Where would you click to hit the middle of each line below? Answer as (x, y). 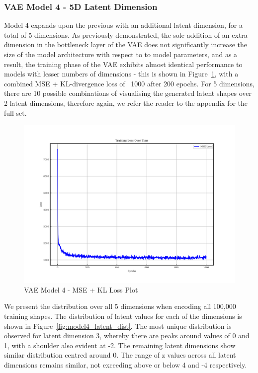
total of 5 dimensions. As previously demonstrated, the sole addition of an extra (126, 35)
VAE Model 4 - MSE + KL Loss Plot (81, 289)
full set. (15, 112)
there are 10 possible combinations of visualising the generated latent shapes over (128, 93)
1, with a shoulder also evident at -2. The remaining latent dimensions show (120, 345)
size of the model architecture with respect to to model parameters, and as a (121, 54)
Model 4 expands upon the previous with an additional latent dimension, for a (123, 25)
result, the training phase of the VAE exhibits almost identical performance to (123, 64)
